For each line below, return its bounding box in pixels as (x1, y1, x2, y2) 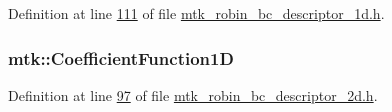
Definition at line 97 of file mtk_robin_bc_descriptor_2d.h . (8, 84, 378, 105)
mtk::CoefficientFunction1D (8, 45, 234, 70)
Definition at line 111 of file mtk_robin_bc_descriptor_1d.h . (8, 3, 385, 23)
